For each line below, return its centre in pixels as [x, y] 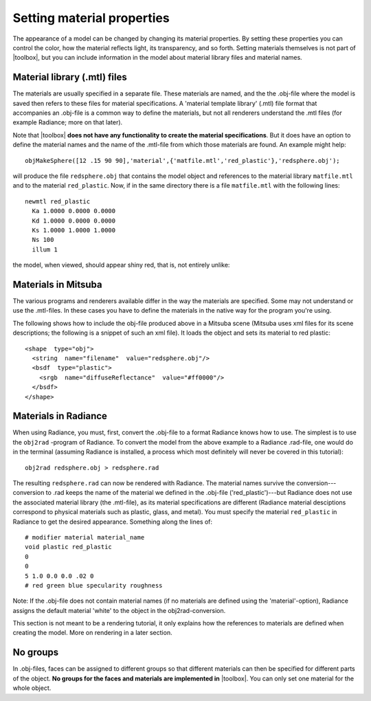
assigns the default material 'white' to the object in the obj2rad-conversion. [119, 610]
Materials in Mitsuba [57, 284]
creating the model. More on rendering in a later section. [92, 633]
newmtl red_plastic [58, 201]
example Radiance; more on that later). [68, 122]
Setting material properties [91, 18]
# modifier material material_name [85, 537]
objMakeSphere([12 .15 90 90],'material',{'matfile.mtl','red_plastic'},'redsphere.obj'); [182, 160]
